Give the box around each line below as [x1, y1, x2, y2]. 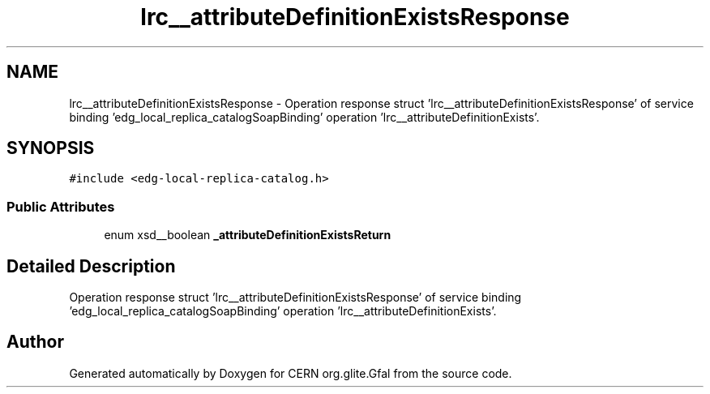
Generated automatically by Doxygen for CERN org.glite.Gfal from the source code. [69, 366, 512, 380]
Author [6, 332, 64, 353]
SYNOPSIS [6, 138, 95, 159]
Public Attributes [6, 198, 115, 215]
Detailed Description [6, 255, 176, 276]
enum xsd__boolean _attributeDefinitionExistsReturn [104, 228, 391, 242]
